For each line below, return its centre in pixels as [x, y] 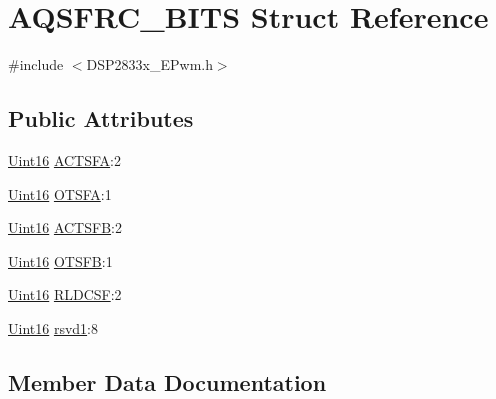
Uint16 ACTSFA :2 [65, 159]
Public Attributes [101, 118]
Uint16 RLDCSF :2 [65, 294]
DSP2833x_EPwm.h [149, 64]
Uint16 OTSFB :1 [60, 260]
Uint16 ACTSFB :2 [65, 227]
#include [36, 64]
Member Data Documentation [167, 381]
